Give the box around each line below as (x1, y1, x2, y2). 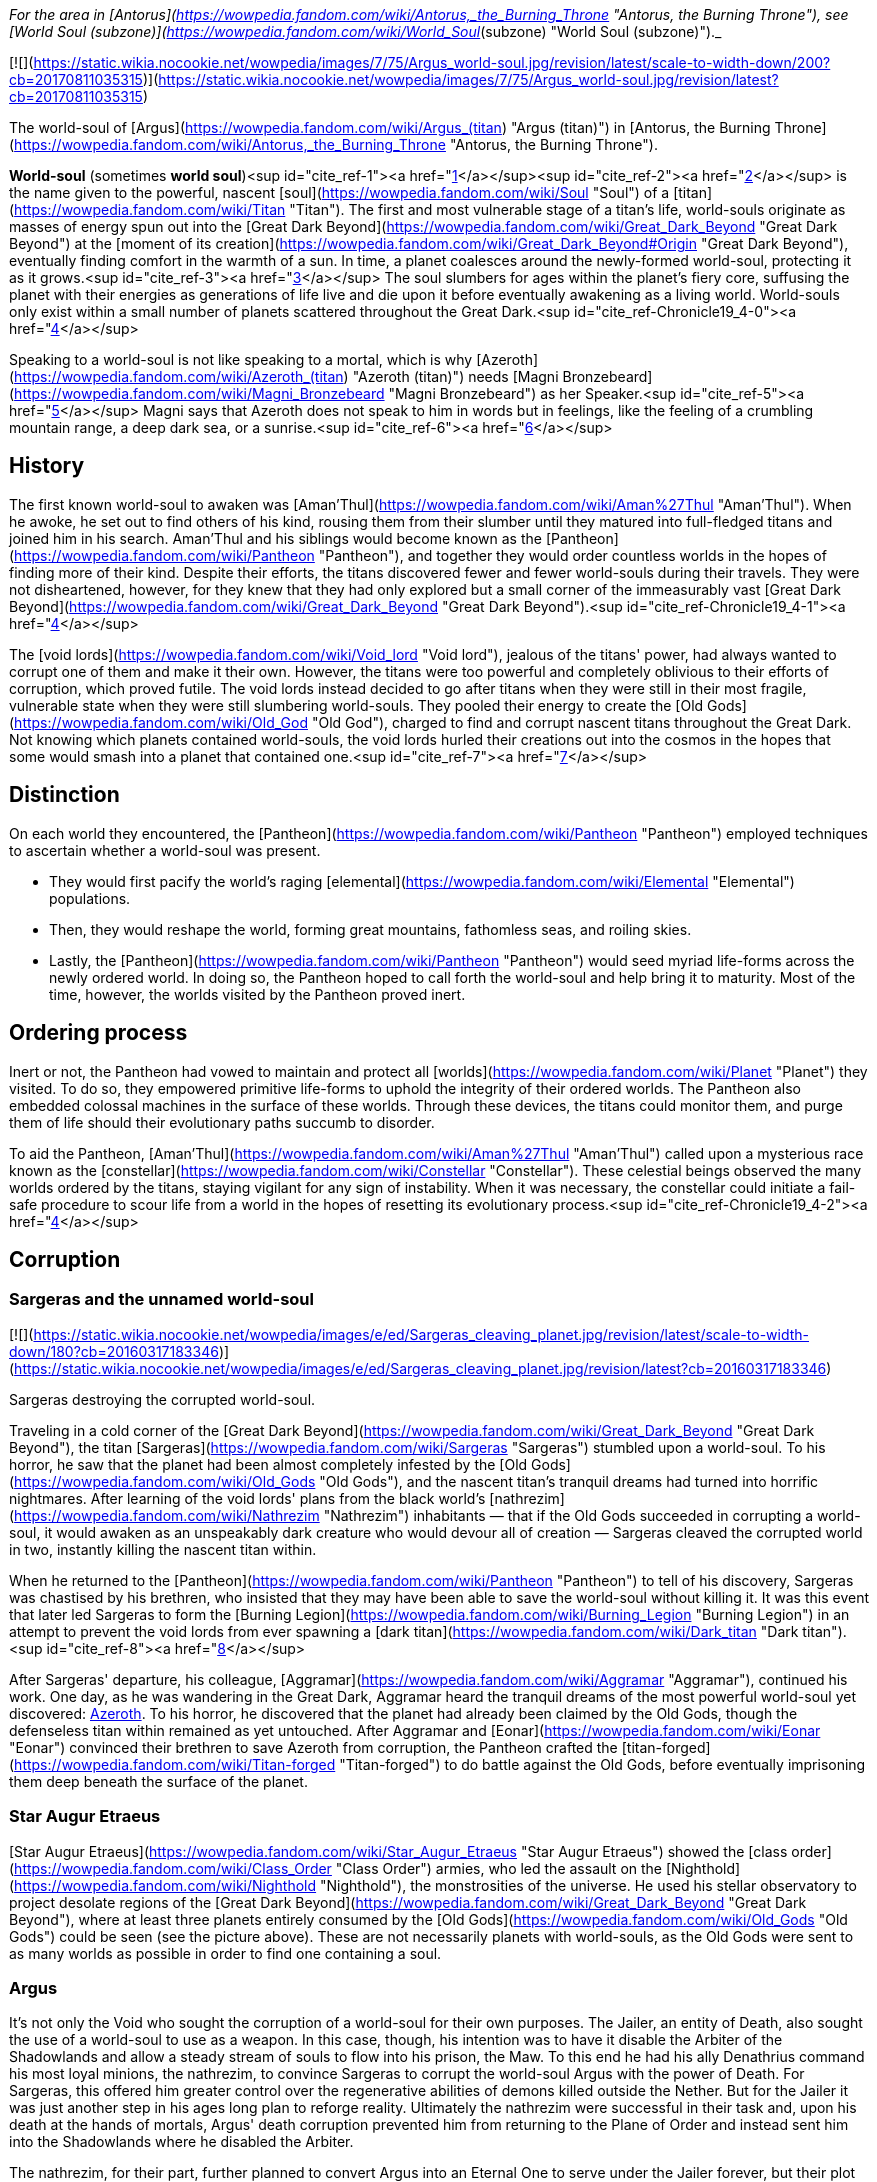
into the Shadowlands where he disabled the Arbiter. (9, 2133, 354, 2151)
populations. (49, 889, 131, 907)
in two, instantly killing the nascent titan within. (9, 1540, 317, 1558)
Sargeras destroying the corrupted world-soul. (9, 1390, 316, 1408)
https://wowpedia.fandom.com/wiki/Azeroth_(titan (14, 368, 344, 385)
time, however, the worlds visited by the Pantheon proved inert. (49, 985, 466, 1003)
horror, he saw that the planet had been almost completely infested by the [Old (9, 1455, 528, 1473)
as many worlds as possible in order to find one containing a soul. (9, 1944, 442, 1962)
